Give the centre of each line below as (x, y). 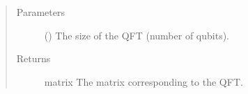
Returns (33, 58)
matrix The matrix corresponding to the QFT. (144, 81)
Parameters (40, 12)
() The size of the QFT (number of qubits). (137, 35)
